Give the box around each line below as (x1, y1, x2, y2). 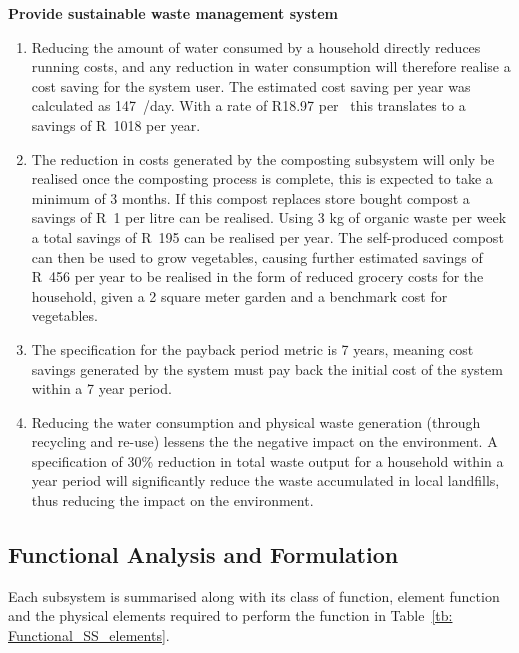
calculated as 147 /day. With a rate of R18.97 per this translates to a (31, 95, 466, 116)
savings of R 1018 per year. (31, 114, 201, 135)
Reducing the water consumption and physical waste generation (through (31, 411, 481, 432)
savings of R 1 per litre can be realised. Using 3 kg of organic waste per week (31, 207, 507, 228)
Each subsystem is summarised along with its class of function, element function (8, 585, 500, 606)
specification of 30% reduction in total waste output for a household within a (31, 450, 504, 471)
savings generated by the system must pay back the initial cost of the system (31, 358, 503, 379)
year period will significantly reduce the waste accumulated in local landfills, (31, 470, 500, 491)
